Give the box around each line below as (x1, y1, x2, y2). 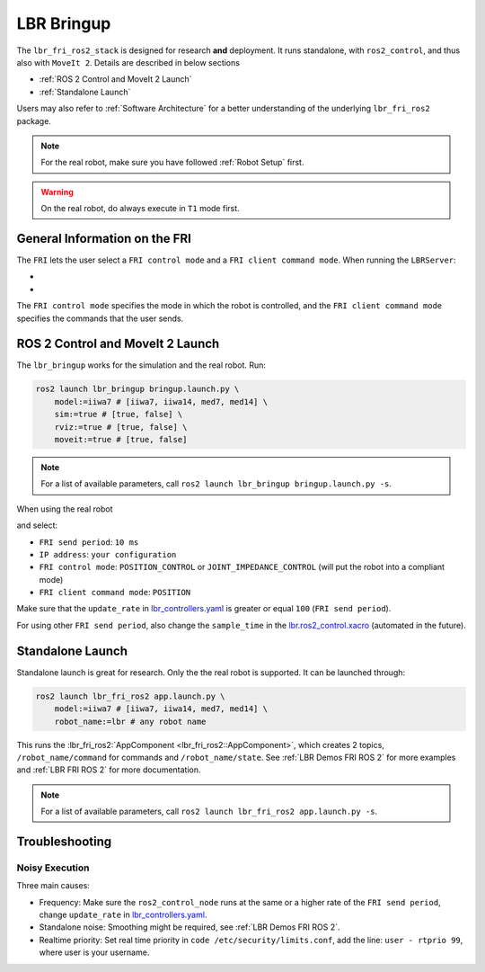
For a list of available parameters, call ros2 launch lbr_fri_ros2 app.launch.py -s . (40, 806, 378, 817)
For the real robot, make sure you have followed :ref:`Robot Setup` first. (40, 157, 304, 168)
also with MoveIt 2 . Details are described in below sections (16, 57, 240, 67)
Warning (40, 186, 74, 197)
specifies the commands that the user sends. (16, 313, 184, 324)
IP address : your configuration (39, 548, 177, 559)
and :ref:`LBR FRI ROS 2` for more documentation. (16, 764, 201, 775)
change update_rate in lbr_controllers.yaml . (39, 909, 207, 921)
